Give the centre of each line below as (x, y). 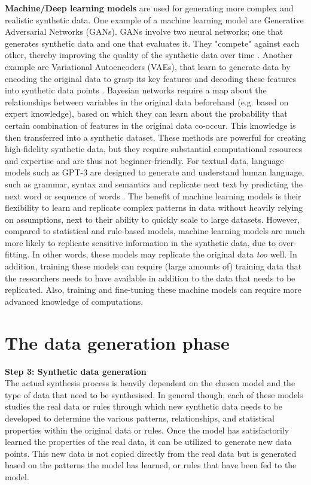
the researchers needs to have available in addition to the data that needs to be (150, 278)
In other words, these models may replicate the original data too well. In (164, 254)
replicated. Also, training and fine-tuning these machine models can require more (153, 290)
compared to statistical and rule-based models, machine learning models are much (155, 231)
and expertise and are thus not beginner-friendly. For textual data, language (144, 160)
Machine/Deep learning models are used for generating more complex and (149, 8)
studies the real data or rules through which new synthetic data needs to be (144, 406)
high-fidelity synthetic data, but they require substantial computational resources (154, 149)
